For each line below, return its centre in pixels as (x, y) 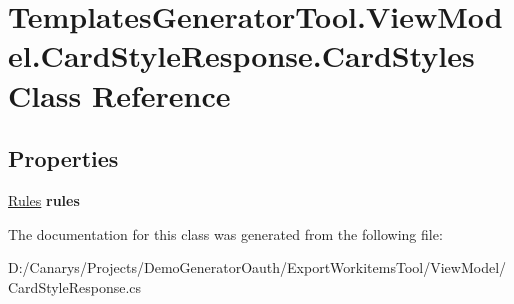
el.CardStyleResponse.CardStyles (241, 55)
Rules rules (44, 199)
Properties (63, 158)
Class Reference (119, 94)
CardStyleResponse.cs (75, 286)
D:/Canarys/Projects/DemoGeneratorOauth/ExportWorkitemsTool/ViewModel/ (257, 267)
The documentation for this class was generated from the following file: (225, 233)
